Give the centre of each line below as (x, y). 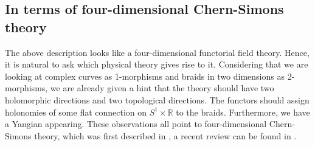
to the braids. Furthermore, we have (243, 112)
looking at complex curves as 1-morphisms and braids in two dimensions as (145, 76)
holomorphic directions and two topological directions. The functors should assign (157, 99)
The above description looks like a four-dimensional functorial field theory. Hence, (157, 52)
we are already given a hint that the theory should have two (162, 88)
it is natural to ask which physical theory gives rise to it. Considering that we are (157, 64)
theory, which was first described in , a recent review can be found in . (165, 135)
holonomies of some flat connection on (76, 112)
